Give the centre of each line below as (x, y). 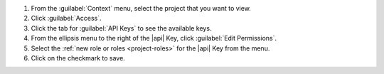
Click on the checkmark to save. (78, 58)
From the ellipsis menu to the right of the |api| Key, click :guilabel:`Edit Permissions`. (154, 38)
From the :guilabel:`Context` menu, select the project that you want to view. (141, 8)
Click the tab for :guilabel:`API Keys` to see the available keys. (121, 28)
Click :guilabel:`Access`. (66, 18)
